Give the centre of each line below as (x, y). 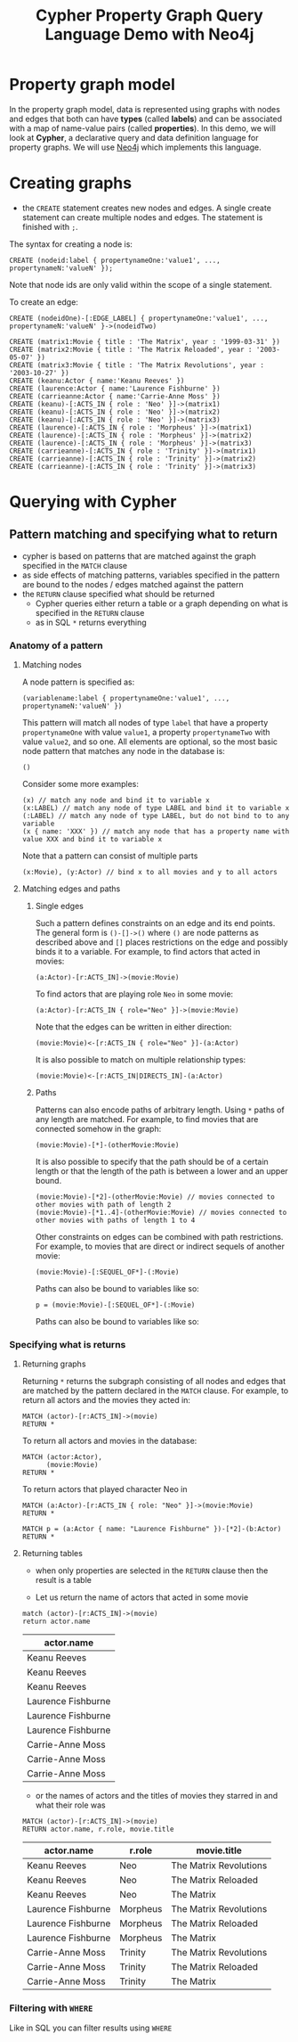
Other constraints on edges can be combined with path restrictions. (159, 1237)
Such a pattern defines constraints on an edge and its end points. (155, 923)
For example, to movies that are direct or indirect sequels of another (160, 1247)
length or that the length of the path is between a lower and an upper (162, 1171)
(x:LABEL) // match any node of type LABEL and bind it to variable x (156, 808)
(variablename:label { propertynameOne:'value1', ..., (126, 699)
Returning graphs (54, 1364)
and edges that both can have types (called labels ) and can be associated (146, 119)
